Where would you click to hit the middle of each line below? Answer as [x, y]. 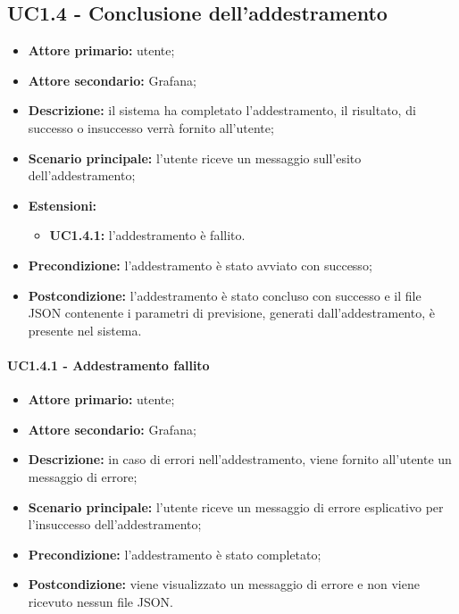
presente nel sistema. [85, 330]
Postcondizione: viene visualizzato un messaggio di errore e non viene [224, 584]
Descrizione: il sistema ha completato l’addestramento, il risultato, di [222, 110]
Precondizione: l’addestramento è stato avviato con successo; [200, 265]
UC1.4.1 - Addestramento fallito [108, 365]
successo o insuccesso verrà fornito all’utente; [151, 127]
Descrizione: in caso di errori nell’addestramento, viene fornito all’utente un [240, 459]
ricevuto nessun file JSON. [100, 601]
